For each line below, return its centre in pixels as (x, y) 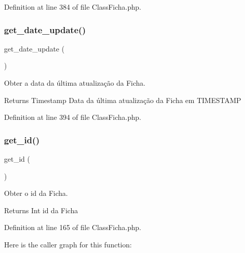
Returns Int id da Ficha (41, 210)
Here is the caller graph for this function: (68, 244)
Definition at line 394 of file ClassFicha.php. (73, 117)
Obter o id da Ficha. (36, 193)
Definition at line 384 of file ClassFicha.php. (73, 7)
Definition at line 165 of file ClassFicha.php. (73, 227)
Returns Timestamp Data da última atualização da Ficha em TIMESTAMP (123, 100)
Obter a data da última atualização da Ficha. (75, 83)
